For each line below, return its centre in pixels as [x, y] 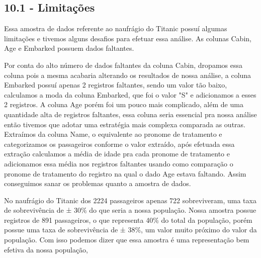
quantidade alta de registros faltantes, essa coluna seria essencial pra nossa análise [130, 114]
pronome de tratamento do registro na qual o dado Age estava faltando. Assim [125, 173]
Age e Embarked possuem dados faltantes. [69, 48]
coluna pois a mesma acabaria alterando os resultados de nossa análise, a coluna [128, 75]
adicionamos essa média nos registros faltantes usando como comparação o [119, 163]
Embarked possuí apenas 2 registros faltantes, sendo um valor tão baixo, [116, 85]
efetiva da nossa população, [46, 249]
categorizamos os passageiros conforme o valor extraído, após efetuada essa [119, 144]
